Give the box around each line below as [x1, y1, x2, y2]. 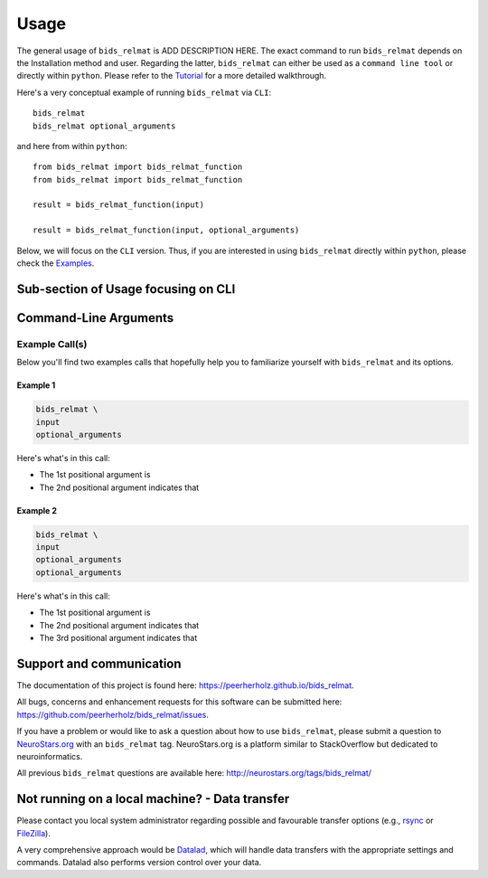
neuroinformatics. [16, 751, 83, 761]
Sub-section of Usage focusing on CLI [16, 281, 236, 297]
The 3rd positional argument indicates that [39, 633, 198, 644]
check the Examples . [16, 258, 95, 269]
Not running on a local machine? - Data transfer [16, 791, 290, 807]
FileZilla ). [16, 827, 52, 838]
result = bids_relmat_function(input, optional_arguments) [33, 225, 300, 235]
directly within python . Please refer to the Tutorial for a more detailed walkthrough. [16, 71, 327, 81]
